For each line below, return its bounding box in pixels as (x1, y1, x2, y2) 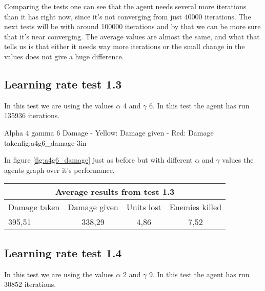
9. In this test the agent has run (149, 268, 250, 279)
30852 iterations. (4, 279, 56, 289)
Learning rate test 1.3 (4, 76, 122, 92)
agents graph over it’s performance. (4, 164, 115, 175)
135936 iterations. (4, 110, 60, 121)
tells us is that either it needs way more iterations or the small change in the (4, 41, 245, 52)
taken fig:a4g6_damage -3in (4, 137, 87, 148)
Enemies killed (169, 201, 222, 213)
